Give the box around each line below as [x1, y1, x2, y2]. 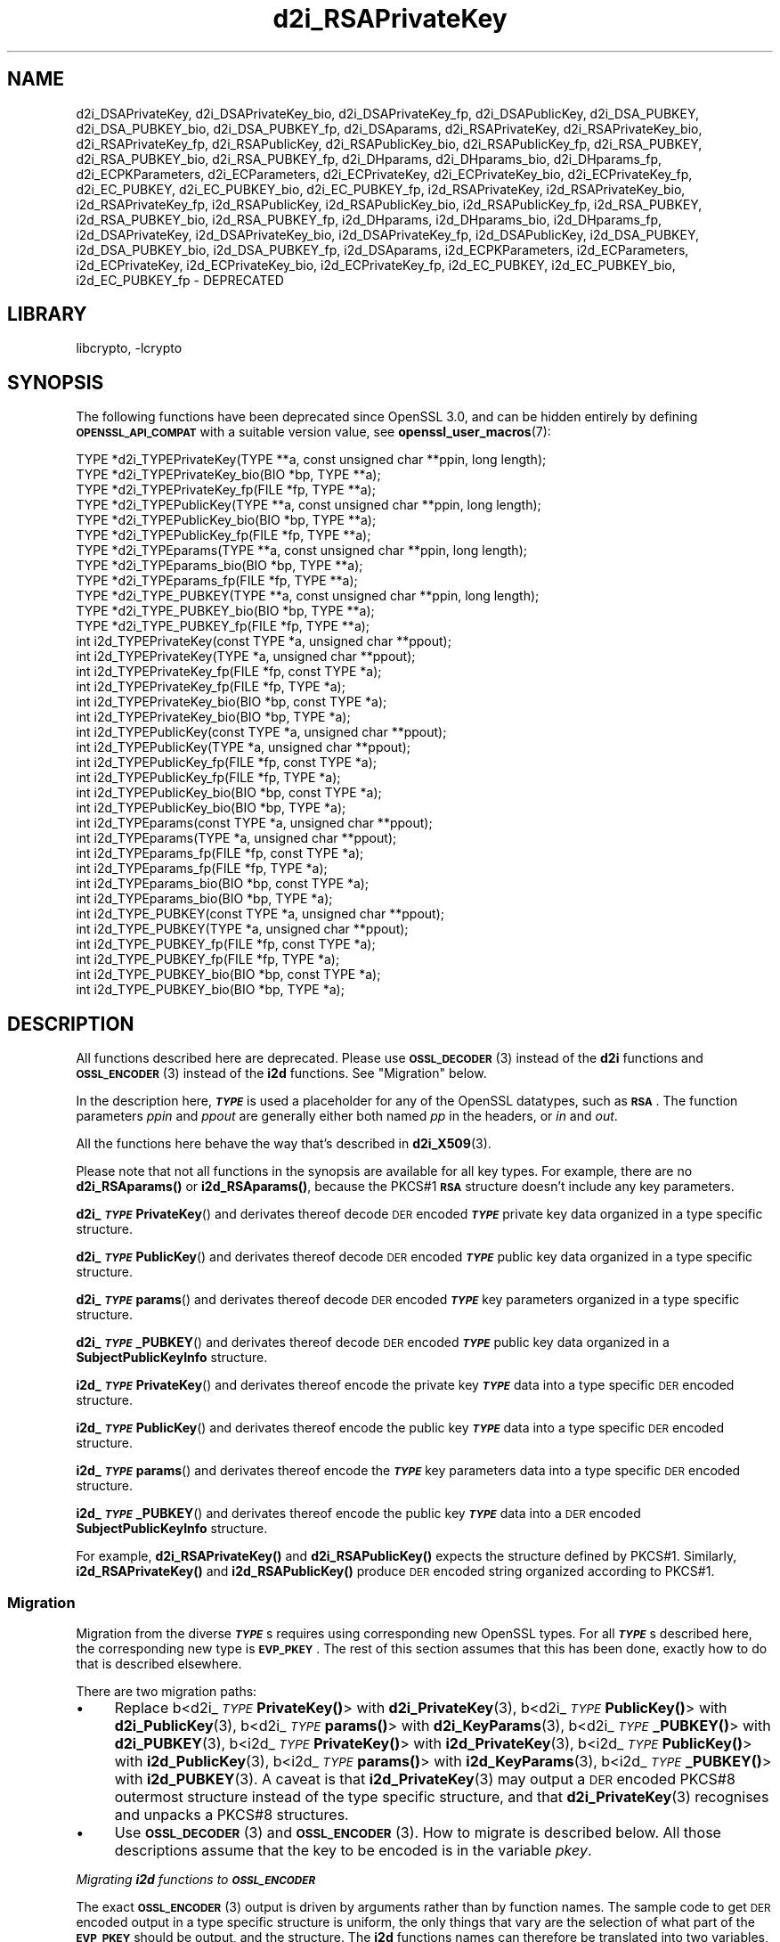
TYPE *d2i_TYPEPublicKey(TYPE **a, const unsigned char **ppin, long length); [76, 497, 541, 513]
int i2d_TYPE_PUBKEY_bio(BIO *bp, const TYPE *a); [76, 967, 381, 983]
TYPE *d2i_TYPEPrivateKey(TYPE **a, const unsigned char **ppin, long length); [76, 452, 547, 468]
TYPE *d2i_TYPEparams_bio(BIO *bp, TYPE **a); [76, 558, 363, 574]
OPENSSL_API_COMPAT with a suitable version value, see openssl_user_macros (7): [76, 424, 551, 440]
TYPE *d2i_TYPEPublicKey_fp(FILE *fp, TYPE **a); [76, 527, 371, 543]
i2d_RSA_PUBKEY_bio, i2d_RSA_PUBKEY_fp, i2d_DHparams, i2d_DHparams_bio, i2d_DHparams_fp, [76, 211, 662, 227]
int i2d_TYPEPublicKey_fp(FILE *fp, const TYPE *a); [76, 755, 378, 771]
